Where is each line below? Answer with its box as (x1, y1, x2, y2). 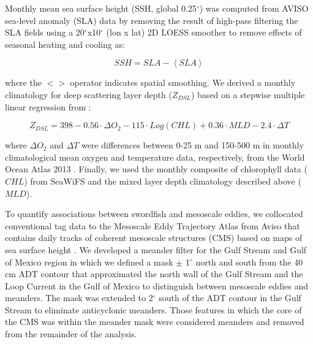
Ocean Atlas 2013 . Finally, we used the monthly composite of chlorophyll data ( (5, 162, 307, 175)
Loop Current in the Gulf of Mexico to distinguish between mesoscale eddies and (5, 279, 309, 292)
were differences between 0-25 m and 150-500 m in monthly (81, 139, 304, 151)
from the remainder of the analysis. (5, 327, 137, 340)
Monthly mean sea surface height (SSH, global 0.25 (5, 2, 197, 14)
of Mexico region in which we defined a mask (5, 255, 173, 268)
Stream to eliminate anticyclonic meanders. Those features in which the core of (5, 303, 302, 316)
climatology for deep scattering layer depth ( (5, 88, 172, 101)
